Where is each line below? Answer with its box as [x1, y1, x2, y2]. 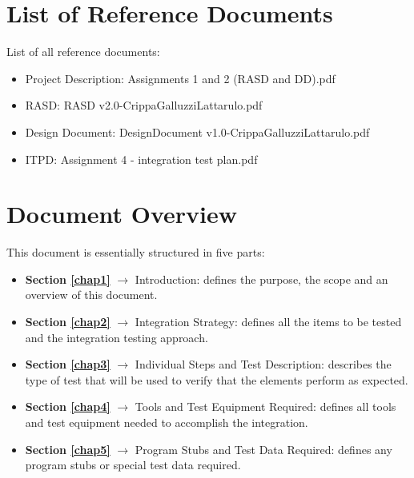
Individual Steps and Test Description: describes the [135, 356, 392, 372]
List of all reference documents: [6, 43, 160, 60]
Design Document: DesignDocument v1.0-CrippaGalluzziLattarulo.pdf [25, 123, 370, 140]
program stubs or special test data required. [25, 456, 241, 473]
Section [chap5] [25, 440, 111, 457]
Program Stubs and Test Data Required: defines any [135, 440, 392, 457]
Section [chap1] [25, 270, 111, 287]
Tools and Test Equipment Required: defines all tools [135, 398, 396, 415]
